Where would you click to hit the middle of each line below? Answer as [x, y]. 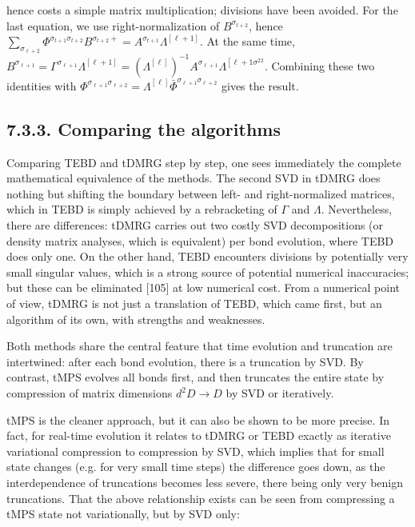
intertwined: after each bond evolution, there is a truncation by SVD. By [185, 361]
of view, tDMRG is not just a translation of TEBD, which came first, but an [194, 303]
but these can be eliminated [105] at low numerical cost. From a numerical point [204, 287]
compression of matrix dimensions [90, 393]
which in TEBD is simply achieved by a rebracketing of [142, 209]
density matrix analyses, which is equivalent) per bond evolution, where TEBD [200, 240]
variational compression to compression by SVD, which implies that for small [196, 451]
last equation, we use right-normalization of [113, 25]
